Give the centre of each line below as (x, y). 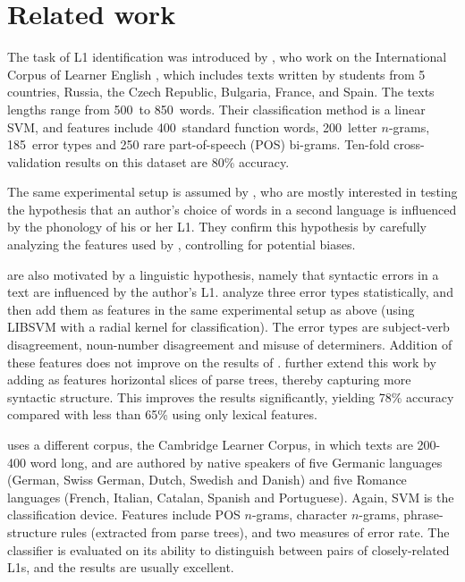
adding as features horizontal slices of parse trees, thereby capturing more (209, 380)
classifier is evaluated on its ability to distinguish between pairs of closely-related (228, 549)
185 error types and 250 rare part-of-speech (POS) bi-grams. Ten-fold (199, 144)
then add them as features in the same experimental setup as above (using (211, 309)
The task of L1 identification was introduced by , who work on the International (227, 57)
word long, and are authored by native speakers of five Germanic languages (236, 462)
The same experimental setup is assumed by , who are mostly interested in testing (232, 192)
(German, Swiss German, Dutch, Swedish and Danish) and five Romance (207, 480)
